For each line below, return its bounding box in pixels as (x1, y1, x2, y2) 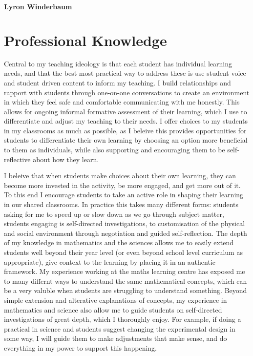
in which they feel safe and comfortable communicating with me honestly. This (4, 97, 240, 107)
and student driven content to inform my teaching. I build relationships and (4, 77, 231, 87)
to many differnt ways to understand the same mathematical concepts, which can (4, 275, 247, 286)
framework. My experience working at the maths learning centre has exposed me (4, 266, 245, 276)
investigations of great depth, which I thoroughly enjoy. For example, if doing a (4, 314, 241, 324)
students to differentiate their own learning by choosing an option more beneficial (4, 135, 248, 145)
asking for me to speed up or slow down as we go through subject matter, (4, 209, 224, 219)
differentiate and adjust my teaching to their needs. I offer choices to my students (4, 116, 248, 126)
